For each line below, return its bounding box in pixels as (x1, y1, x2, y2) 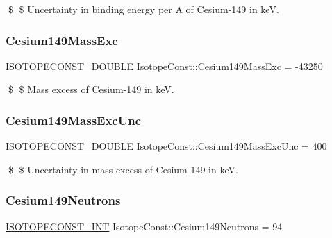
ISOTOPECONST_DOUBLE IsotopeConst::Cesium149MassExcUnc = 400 (6, 139, 327, 153)
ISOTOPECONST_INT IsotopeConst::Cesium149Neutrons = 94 (6, 219, 283, 233)
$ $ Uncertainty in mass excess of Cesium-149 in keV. (8, 162, 238, 176)
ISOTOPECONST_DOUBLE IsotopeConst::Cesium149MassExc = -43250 (6, 58, 323, 73)
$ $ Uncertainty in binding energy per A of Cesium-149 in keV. (8, 2, 279, 16)
